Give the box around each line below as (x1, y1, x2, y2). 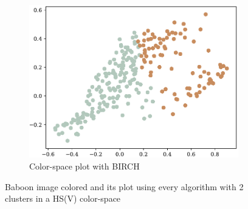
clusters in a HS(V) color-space (5, 192, 121, 205)
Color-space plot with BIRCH (29, 159, 140, 172)
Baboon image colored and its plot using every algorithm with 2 (5, 180, 244, 193)
